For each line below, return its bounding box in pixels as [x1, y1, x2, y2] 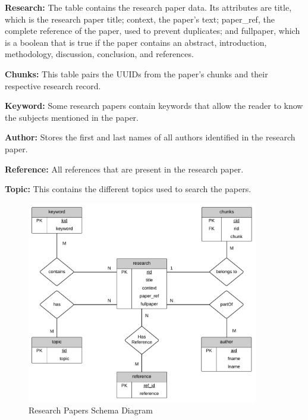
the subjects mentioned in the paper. [5, 111, 139, 123]
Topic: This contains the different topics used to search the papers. [5, 183, 252, 195]
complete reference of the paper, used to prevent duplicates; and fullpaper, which [5, 24, 300, 37]
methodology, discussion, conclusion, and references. [5, 48, 194, 60]
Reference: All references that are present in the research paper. [5, 162, 244, 175]
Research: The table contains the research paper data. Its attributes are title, [5, 1, 292, 13]
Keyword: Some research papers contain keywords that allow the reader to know [5, 99, 303, 112]
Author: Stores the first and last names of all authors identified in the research [5, 131, 296, 143]
